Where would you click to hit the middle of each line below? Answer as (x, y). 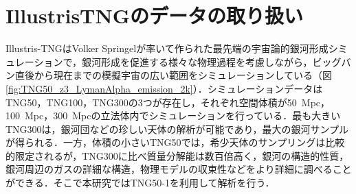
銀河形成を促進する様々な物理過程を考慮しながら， (197, 61)
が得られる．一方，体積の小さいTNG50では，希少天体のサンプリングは (166, 142)
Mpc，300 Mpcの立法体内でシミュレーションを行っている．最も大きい (182, 116)
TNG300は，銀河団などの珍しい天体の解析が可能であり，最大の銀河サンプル (177, 129)
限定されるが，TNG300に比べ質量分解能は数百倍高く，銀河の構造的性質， (182, 155)
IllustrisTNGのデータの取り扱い (155, 15)
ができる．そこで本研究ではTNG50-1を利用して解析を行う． (140, 183)
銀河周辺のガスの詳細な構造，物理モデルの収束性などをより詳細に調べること (179, 169)
